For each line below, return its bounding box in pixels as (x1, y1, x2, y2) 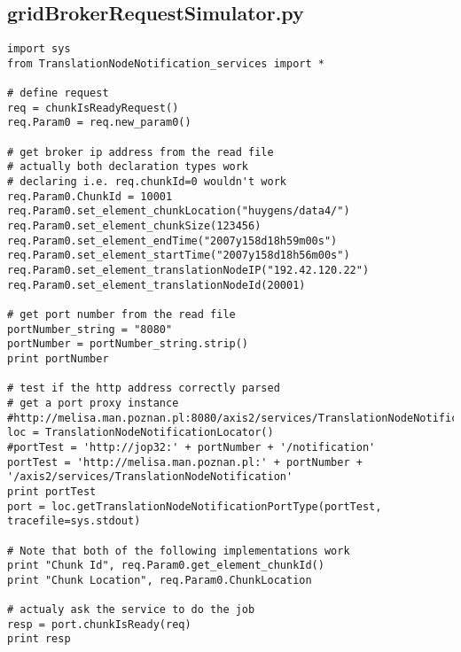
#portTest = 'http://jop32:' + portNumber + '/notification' (7, 440, 376, 454)
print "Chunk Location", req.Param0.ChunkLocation (7, 573, 312, 586)
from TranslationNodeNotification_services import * (7, 57, 324, 70)
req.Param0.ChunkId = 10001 (7, 190, 173, 203)
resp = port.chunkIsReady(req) (7, 617, 191, 631)
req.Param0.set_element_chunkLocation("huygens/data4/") (7, 205, 350, 218)
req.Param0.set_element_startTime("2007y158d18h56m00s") (7, 249, 350, 262)
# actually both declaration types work (7, 160, 249, 174)
